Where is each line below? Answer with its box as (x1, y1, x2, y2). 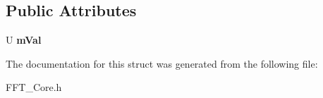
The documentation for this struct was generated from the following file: (6, 56, 318, 71)
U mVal (6, 32, 42, 47)
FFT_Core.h (6, 80, 62, 94)
